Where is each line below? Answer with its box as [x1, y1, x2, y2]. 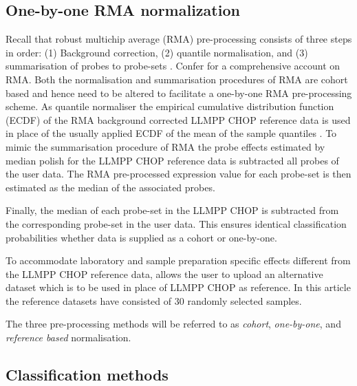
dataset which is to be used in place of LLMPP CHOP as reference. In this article [6, 280, 351, 294]
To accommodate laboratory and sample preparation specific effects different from [6, 253, 351, 268]
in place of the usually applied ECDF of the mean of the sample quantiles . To [6, 126, 337, 140]
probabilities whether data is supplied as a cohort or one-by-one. [6, 230, 277, 244]
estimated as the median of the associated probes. [6, 180, 215, 194]
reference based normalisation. [6, 330, 131, 345]
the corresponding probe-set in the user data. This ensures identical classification [6, 216, 347, 230]
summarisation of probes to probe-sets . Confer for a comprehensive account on [6, 58, 340, 73]
